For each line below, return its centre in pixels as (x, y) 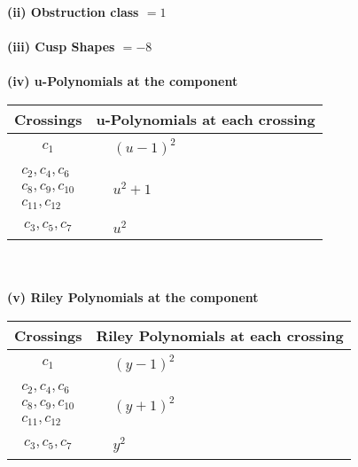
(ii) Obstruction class (73, 12)
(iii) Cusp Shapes (61, 47)
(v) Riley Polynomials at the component (133, 297)
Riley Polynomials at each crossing (220, 335)
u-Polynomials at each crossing (206, 119)
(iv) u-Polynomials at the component (123, 81)
